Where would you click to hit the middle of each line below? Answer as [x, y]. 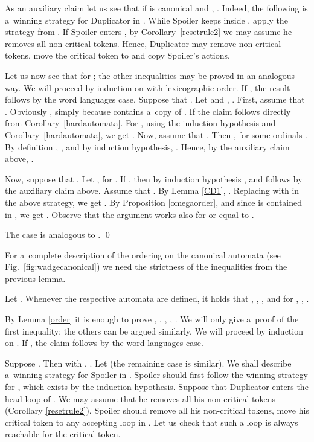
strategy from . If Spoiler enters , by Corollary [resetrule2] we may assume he [149, 32]
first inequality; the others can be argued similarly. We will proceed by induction [154, 331]
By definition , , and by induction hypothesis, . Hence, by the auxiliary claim [147, 146]
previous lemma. [35, 278]
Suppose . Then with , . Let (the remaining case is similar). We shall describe [148, 363]
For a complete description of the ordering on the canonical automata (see [143, 255]
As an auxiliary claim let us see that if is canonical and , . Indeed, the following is [156, 8]
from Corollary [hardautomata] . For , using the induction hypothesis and [140, 123]
